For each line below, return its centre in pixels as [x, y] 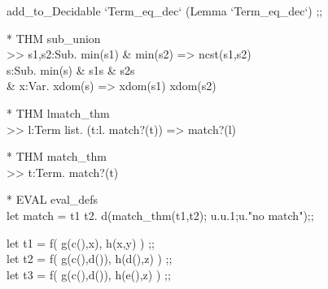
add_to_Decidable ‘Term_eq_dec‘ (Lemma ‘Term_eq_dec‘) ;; [165, 11]
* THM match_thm [57, 156]
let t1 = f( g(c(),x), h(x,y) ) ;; [81, 242]
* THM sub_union [54, 38]
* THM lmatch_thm [58, 112]
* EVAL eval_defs [52, 199]
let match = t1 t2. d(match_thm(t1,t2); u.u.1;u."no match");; [160, 215]
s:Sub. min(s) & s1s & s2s [71, 69]
